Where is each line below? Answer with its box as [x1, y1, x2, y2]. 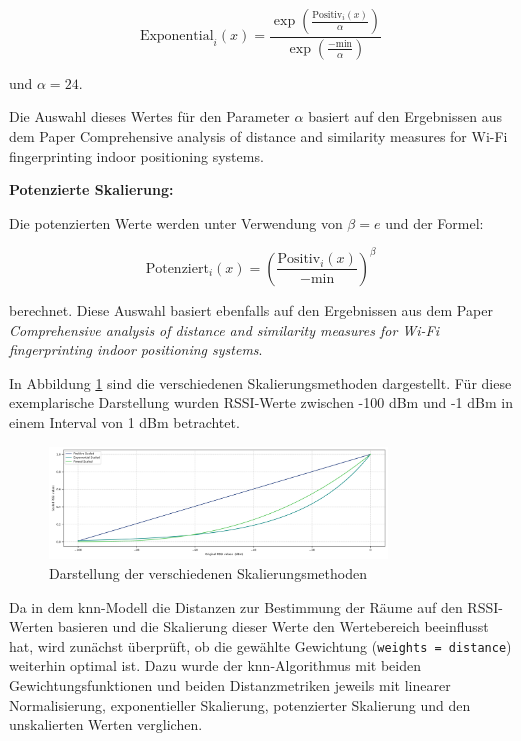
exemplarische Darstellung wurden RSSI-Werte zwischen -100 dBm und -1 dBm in [9, 392, 513, 413]
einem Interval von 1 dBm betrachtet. [9, 411, 240, 432]
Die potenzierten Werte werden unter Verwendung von [9, 212, 343, 233]
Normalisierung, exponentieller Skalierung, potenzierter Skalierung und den [9, 694, 471, 715]
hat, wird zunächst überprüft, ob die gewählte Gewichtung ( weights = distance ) [9, 635, 512, 656]
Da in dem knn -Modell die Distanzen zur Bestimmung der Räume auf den [9, 596, 463, 617]
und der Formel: [385, 212, 484, 233]
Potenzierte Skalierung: [9, 179, 174, 200]
